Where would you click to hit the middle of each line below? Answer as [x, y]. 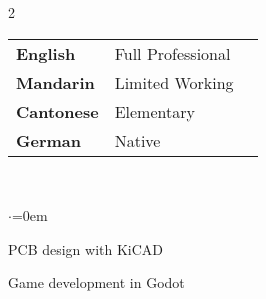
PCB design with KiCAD [86, 248]
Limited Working [174, 82]
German [48, 140]
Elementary [154, 111]
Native [137, 140]
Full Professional [172, 53]
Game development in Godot [96, 282]
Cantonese [57, 111]
